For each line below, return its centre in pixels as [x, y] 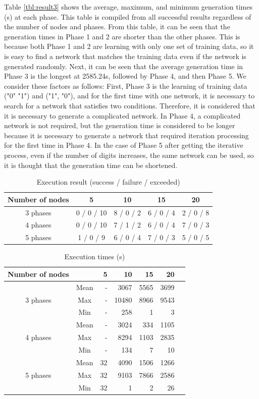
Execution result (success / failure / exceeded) [108, 182]
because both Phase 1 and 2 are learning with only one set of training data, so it [129, 46]
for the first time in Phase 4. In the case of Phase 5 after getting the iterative [124, 145]
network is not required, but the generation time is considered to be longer [120, 125]
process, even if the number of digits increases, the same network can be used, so [129, 155]
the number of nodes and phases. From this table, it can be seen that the [117, 26]
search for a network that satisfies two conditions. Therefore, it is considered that [130, 105]
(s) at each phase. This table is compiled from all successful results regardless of [128, 16]
